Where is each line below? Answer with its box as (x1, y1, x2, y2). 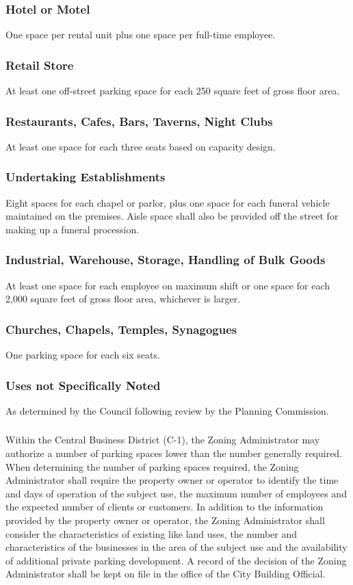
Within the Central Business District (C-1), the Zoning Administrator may (5, 432, 320, 447)
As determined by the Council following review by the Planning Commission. (5, 403, 329, 417)
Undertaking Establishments (5, 168, 166, 185)
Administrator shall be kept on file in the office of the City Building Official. (5, 567, 326, 581)
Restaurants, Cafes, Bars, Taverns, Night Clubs (5, 112, 273, 129)
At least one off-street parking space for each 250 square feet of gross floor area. (5, 83, 340, 98)
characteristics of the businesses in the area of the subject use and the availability (5, 540, 348, 554)
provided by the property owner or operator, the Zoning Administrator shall (5, 512, 325, 527)
